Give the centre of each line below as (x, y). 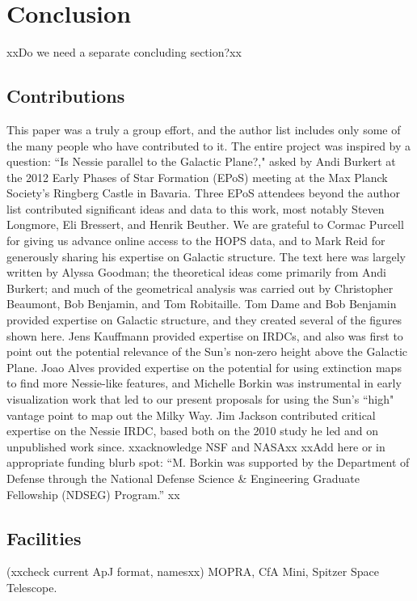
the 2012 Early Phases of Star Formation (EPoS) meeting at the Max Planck (197, 177)
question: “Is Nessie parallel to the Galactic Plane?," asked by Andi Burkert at (201, 161)
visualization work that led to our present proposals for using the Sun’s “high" (200, 399)
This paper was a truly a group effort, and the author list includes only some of (204, 129)
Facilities (44, 538)
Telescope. (32, 587)
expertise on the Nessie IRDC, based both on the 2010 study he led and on (193, 431)
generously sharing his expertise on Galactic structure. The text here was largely (206, 256)
